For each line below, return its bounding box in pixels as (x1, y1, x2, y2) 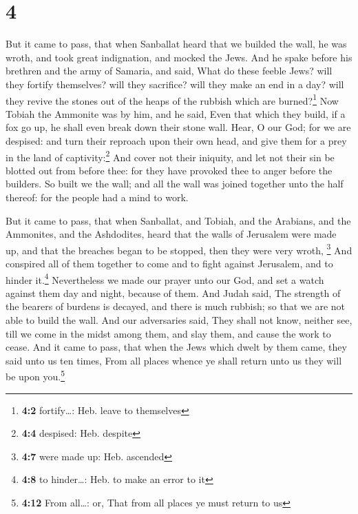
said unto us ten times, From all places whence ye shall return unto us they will (6, 353, 342, 367)
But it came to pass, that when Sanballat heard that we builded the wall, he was (6, 37, 347, 51)
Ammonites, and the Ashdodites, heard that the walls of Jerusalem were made (6, 227, 337, 241)
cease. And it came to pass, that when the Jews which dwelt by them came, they (6, 340, 347, 354)
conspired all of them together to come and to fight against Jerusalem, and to (6, 256, 333, 270)
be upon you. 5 (6, 367, 65, 384)
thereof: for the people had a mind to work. (6, 189, 189, 204)
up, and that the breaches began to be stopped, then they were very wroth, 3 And (6, 240, 352, 257)
